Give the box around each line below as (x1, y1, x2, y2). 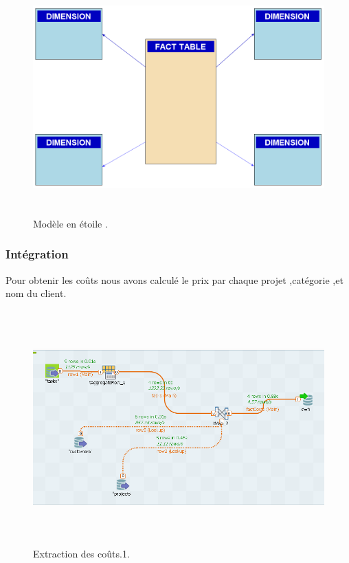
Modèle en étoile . (33, 216, 108, 230)
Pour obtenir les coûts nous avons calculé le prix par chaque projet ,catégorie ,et (5, 272, 344, 287)
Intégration (5, 245, 69, 263)
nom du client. (5, 286, 67, 300)
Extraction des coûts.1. (33, 546, 130, 560)
